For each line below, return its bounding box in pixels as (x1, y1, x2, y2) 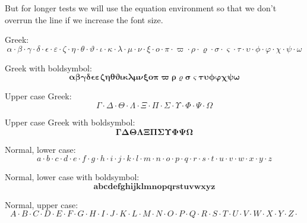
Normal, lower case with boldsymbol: (5, 171, 140, 183)
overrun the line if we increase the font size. (5, 13, 163, 26)
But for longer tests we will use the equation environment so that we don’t (5, 2, 277, 14)
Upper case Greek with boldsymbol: (5, 115, 135, 128)
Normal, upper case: (5, 198, 78, 211)
